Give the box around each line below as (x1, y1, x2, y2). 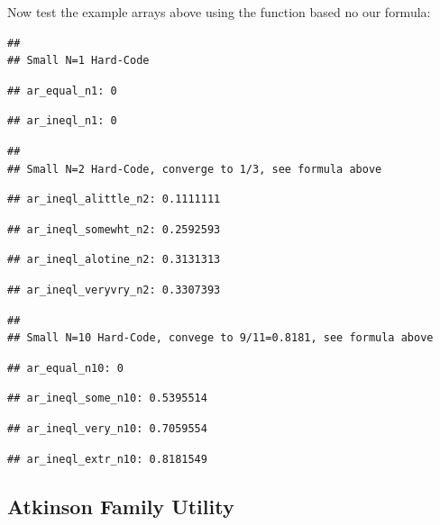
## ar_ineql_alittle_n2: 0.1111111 (7, 193, 221, 206)
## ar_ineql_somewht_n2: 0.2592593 (7, 222, 221, 236)
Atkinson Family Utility (7, 493, 234, 520)
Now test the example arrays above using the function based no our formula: (7, 3, 431, 21)
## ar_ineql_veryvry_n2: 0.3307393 (7, 283, 221, 296)
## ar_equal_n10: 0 (7, 361, 124, 375)
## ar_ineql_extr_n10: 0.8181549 (7, 452, 207, 466)
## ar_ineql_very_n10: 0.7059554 (7, 421, 207, 435)
